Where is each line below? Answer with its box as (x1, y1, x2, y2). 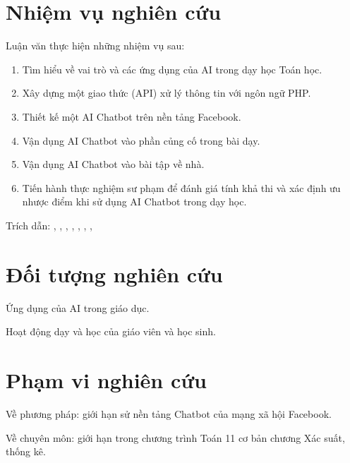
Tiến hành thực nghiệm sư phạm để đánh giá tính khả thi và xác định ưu (22, 180, 341, 195)
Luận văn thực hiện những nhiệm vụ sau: (6, 38, 185, 53)
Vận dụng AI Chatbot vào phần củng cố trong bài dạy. (22, 133, 260, 148)
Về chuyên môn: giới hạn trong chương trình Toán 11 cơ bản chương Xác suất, (6, 430, 345, 445)
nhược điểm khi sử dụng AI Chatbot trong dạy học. (22, 194, 247, 209)
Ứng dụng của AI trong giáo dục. (6, 300, 150, 315)
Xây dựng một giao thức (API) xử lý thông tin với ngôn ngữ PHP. (22, 85, 311, 100)
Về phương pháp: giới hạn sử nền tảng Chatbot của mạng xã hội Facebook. (6, 406, 332, 421)
